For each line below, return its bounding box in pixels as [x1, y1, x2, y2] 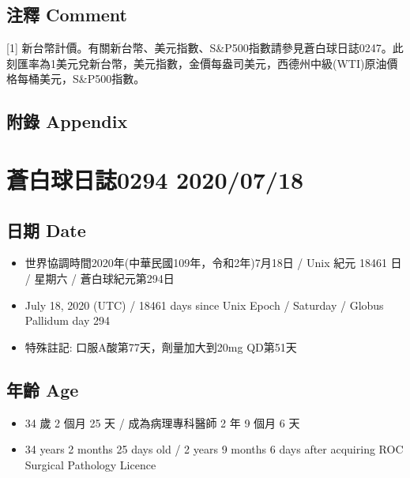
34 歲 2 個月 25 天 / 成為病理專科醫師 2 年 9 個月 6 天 [24, 414, 300, 431]
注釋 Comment [6, 2, 128, 27]
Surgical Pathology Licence [24, 456, 156, 472]
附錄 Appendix [6, 109, 128, 134]
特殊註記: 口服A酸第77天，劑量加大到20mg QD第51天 [24, 338, 297, 355]
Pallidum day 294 [24, 312, 110, 329]
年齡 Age [6, 377, 79, 401]
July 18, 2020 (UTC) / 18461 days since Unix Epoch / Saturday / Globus [24, 296, 384, 313]
